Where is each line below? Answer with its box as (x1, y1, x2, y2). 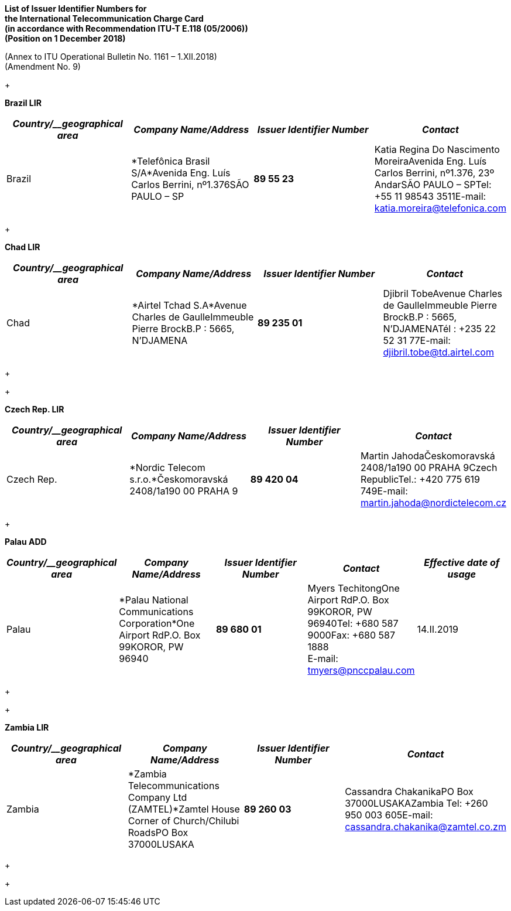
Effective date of (424, 557, 500, 568)
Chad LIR (5, 242, 40, 252)
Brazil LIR (5, 98, 42, 108)
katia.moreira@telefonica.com (374, 202, 506, 214)
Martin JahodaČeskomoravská (361, 450, 495, 462)
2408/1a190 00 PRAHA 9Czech (361, 462, 498, 473)
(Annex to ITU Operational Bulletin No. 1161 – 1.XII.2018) (5, 52, 217, 62)
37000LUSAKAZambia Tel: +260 (345, 797, 488, 809)
